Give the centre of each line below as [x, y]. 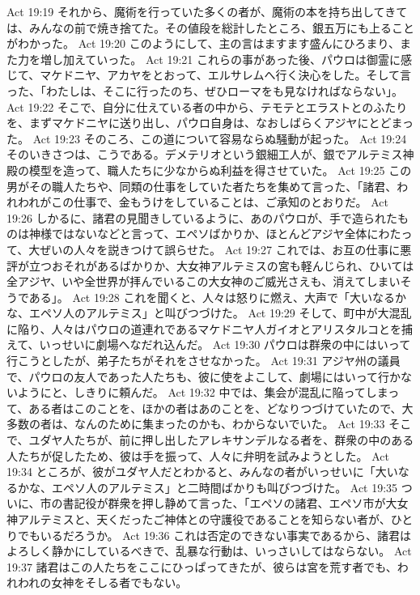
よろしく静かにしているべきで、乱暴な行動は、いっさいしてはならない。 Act [209, 551]
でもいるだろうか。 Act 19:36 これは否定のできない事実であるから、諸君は [214, 535]
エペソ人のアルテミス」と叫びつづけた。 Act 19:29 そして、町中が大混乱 [220, 313]
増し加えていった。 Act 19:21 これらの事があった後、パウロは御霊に [220, 59]
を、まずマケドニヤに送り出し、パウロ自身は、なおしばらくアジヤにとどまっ [210, 123]
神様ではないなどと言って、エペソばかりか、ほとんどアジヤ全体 [198, 234]
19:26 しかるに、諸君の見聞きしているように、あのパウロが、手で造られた [202, 217]
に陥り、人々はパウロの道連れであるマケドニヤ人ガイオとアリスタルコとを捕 [210, 328]
